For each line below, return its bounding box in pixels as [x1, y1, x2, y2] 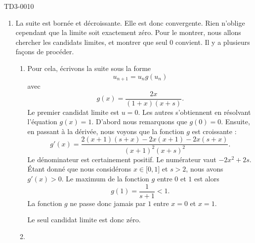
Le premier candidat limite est [27, 106, 120, 117]
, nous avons [186, 164, 223, 174]
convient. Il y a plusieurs [175, 36, 250, 47]
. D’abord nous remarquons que [91, 116, 187, 127]
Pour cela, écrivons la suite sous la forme [27, 63, 151, 73]
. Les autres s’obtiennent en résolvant [138, 106, 251, 117]
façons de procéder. [15, 46, 74, 57]
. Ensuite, [221, 116, 250, 127]
